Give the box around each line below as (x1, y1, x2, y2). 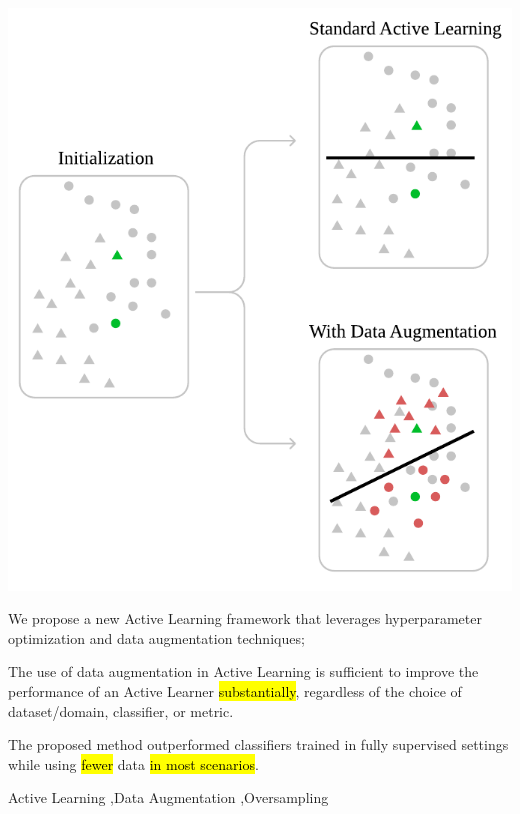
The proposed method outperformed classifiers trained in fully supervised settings (8, 734, 509, 755)
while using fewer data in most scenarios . (8, 753, 259, 774)
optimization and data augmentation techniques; (8, 627, 305, 648)
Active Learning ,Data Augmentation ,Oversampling (8, 787, 329, 808)
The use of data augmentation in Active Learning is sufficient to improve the (8, 661, 479, 682)
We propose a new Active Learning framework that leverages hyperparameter (8, 608, 482, 629)
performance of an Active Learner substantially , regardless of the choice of (8, 681, 462, 701)
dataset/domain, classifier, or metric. (8, 700, 234, 721)
